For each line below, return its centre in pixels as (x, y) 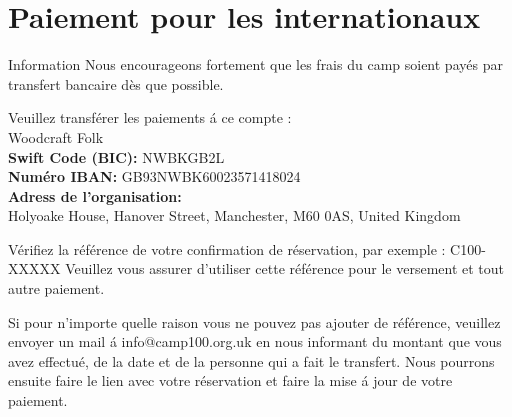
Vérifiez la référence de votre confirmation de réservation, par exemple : (227, 248)
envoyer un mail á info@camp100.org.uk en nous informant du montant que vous (255, 341)
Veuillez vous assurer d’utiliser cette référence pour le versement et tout (285, 268)
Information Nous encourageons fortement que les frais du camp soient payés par (255, 64)
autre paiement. (56, 288)
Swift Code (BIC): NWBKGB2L (116, 156)
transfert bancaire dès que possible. (116, 83)
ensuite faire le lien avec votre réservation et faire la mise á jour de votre (230, 380)
